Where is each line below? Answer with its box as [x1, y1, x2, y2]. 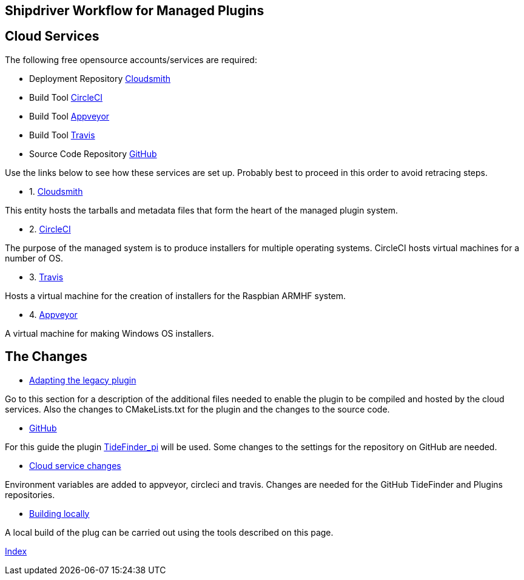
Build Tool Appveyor [29, 110, 110, 121]
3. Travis [29, 271, 64, 282]
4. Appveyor [29, 309, 78, 320]
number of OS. [5, 252, 63, 263]
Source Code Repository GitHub [29, 148, 157, 159]
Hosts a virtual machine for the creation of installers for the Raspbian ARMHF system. [5, 290, 346, 301]
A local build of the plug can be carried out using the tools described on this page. [5, 527, 334, 538]
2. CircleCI [29, 223, 71, 234]
